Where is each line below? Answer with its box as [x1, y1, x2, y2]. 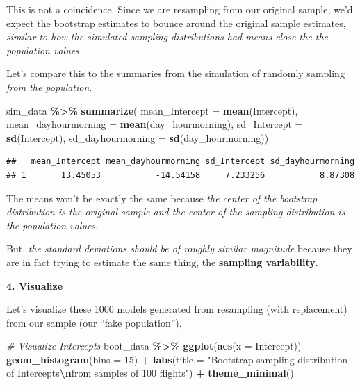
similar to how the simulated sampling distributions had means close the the [6, 29, 329, 44]
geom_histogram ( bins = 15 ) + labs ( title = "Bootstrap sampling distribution [6, 352, 347, 366]
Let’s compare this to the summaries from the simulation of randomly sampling [6, 66, 345, 81]
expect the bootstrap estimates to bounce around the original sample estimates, [6, 15, 346, 30]
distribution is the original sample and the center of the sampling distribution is [6, 204, 345, 219]
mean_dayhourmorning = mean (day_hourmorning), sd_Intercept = [6, 117, 303, 131]
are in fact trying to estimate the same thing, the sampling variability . [6, 254, 318, 269]
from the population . [6, 79, 92, 94]
